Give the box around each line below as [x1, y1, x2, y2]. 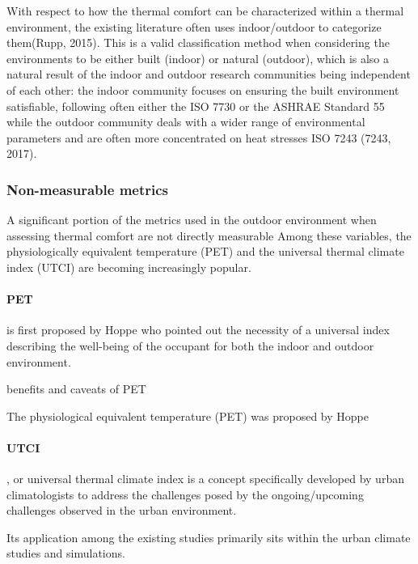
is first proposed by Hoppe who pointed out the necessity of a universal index [6, 321, 390, 338]
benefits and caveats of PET [6, 380, 146, 397]
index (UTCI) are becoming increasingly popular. [6, 258, 251, 275]
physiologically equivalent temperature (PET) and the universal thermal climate [6, 243, 404, 260]
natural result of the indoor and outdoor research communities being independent [6, 66, 411, 83]
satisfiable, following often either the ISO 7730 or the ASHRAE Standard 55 [6, 97, 385, 114]
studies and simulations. [6, 545, 125, 562]
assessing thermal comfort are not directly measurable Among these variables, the [6, 227, 412, 244]
